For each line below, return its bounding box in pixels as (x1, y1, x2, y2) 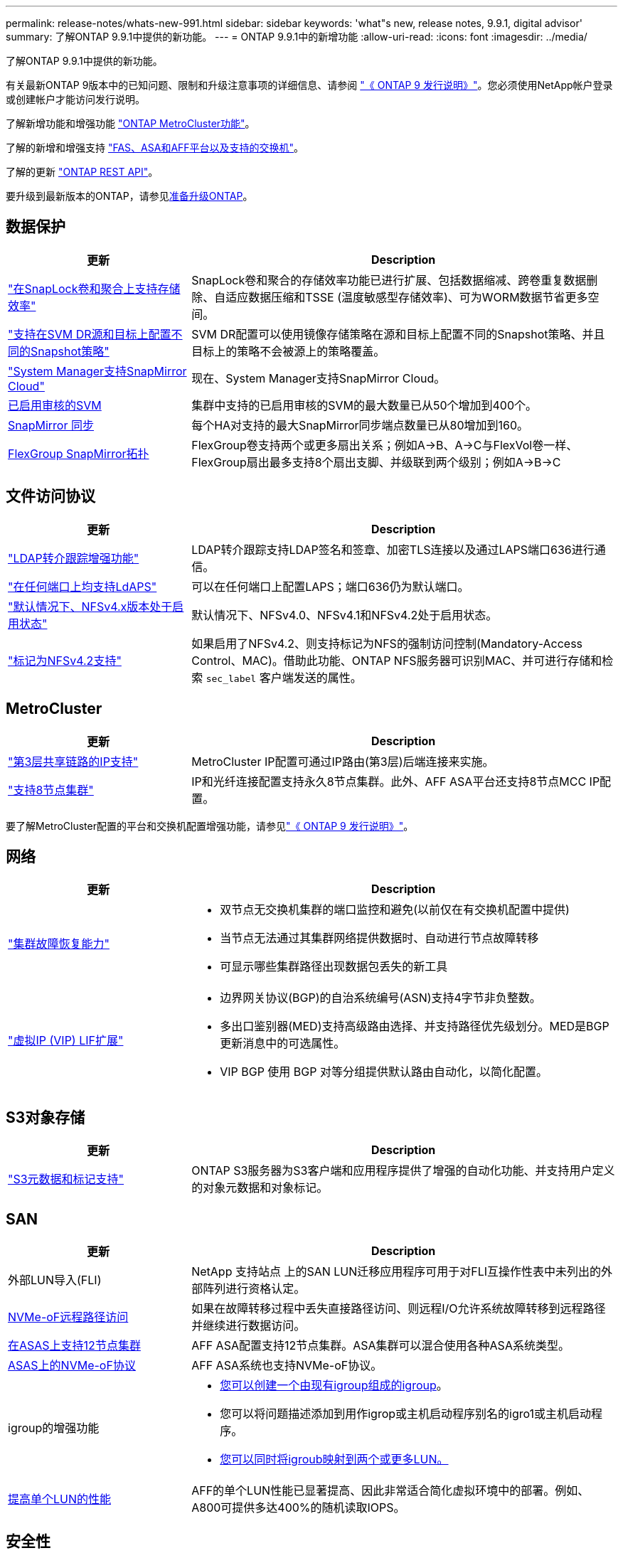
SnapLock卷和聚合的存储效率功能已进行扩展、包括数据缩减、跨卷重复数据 (191, 272, 587, 287)
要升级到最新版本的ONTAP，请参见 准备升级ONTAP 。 (6, 190, 253, 202)
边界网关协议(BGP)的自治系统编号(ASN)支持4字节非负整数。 (220, 991, 541, 1005)
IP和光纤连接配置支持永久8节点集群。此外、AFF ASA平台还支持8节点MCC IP (191, 774, 600, 789)
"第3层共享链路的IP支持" (8, 754, 139, 769)
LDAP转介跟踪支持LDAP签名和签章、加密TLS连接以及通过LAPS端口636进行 (191, 542, 595, 557)
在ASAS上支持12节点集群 (8, 1338, 141, 1353)
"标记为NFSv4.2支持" (8, 653, 122, 668)
